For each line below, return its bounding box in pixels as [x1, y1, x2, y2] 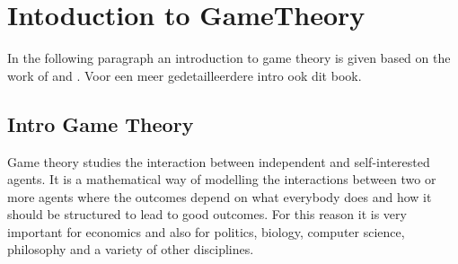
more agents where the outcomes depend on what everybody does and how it [7, 187, 432, 206]
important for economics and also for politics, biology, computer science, [7, 222, 405, 241]
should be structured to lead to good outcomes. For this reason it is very [7, 205, 407, 224]
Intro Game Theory [7, 110, 194, 137]
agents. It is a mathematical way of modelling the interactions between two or [7, 170, 436, 189]
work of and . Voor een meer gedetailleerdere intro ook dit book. [7, 66, 362, 84]
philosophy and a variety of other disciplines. [7, 240, 254, 259]
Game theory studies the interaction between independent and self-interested [7, 152, 430, 171]
